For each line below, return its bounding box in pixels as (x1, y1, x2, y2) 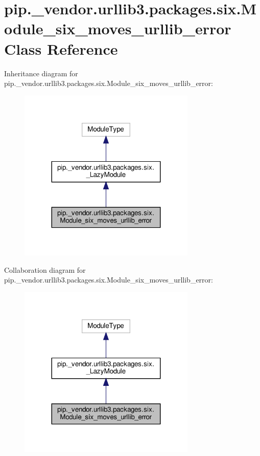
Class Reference (4, 38, 118, 59)
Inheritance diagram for (4, 68, 78, 78)
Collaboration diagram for (4, 264, 86, 275)
